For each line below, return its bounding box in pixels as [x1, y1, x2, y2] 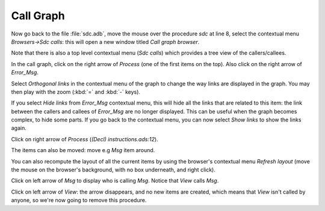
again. [11, 124, 27, 132]
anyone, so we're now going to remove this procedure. [11, 197, 147, 204]
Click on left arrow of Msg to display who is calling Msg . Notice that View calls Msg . [11, 177, 219, 185]
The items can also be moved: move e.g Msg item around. [11, 147, 155, 154]
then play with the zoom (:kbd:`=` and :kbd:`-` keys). [11, 88, 141, 96]
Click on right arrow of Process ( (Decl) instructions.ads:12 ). [11, 135, 159, 142]
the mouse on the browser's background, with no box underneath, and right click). [11, 166, 216, 174]
